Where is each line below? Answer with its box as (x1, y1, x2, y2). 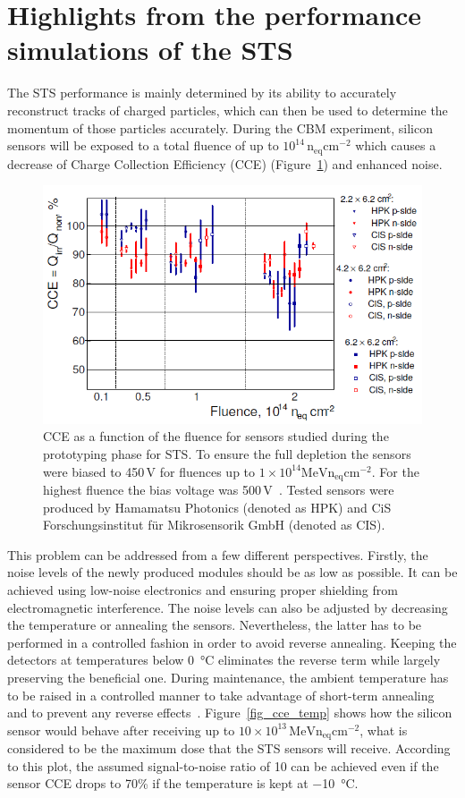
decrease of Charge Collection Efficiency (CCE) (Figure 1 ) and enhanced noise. (7, 154, 443, 173)
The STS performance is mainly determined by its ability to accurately (7, 83, 397, 102)
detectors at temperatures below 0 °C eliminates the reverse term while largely (7, 650, 441, 669)
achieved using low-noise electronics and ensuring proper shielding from (7, 581, 398, 599)
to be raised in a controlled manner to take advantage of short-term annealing (7, 685, 435, 704)
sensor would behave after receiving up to (7, 720, 235, 739)
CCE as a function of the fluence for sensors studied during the (43, 427, 389, 446)
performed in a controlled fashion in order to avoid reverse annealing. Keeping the (7, 632, 457, 651)
